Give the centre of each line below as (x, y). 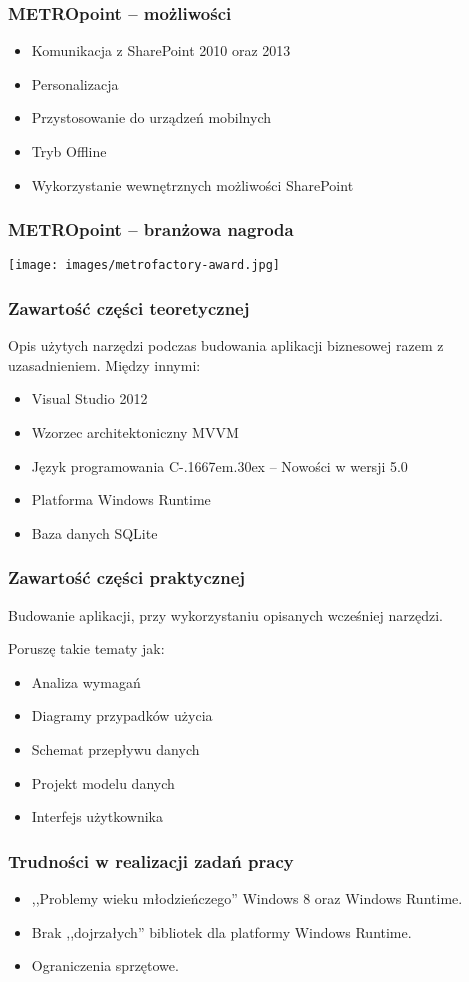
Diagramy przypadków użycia (122, 715)
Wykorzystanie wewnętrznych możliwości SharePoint (192, 184)
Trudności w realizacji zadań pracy (151, 860)
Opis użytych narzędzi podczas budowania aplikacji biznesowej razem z (226, 345)
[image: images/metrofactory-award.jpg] (144, 265)
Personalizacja (75, 83)
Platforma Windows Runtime (121, 499)
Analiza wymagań (86, 681)
